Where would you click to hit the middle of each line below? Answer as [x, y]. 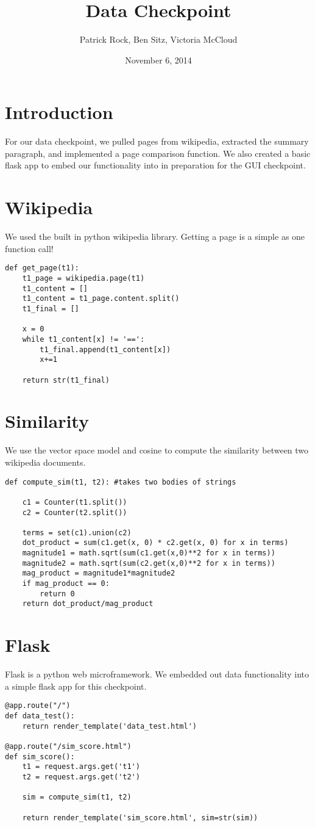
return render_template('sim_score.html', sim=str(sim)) [140, 818]
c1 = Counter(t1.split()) [75, 502]
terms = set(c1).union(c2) [77, 533]
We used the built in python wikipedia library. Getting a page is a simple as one [155, 237]
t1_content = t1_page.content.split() [101, 299]
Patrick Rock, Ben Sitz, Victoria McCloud [158, 39]
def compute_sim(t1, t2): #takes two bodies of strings [121, 482]
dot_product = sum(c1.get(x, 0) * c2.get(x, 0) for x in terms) [155, 543]
